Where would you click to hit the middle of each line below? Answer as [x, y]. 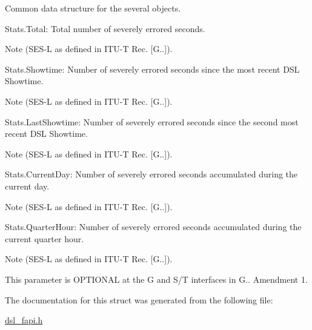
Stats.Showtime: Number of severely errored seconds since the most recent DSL [152, 69]
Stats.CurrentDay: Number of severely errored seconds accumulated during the [151, 174]
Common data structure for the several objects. [93, 8]
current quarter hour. [45, 238]
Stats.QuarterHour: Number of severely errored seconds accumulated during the [153, 227]
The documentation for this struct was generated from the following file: [139, 299]
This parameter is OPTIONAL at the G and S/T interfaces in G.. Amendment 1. [156, 279]
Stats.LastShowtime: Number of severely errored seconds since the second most [152, 121]
